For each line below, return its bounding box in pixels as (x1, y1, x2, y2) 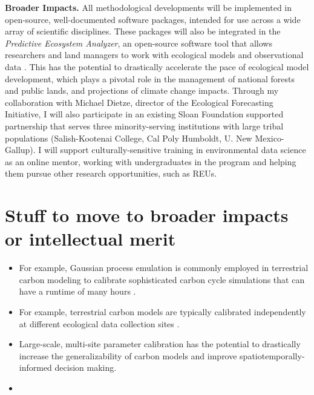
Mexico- (255, 131, 284, 144)
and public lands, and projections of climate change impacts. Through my (5, 84, 279, 97)
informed (19, 361, 52, 374)
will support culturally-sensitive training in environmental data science (44, 143, 306, 156)
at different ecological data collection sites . (19, 317, 180, 330)
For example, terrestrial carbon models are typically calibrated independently (19, 305, 306, 318)
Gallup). (5, 143, 36, 156)
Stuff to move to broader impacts (5, 203, 289, 227)
